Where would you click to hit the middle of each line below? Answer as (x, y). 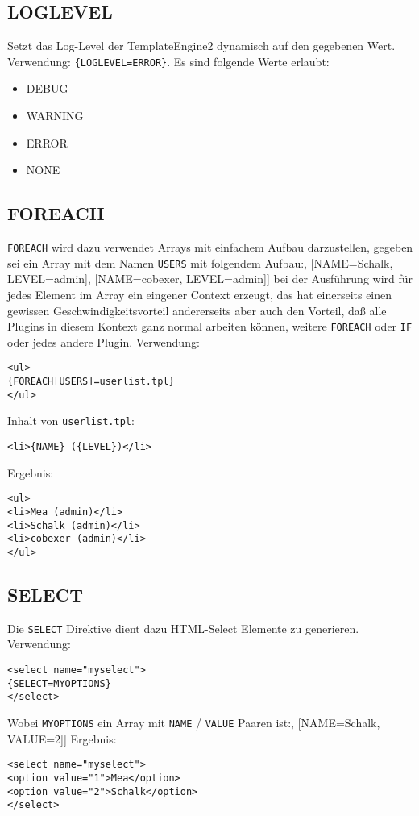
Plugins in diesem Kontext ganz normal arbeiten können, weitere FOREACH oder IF (210, 326)
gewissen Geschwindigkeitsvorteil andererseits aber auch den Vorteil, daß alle (197, 310)
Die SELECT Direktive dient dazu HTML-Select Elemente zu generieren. (183, 628)
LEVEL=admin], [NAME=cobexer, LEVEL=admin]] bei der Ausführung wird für (210, 279)
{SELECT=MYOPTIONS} (59, 683)
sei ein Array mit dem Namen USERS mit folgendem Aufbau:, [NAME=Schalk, (200, 262)
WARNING (55, 116)
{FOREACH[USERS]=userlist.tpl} (91, 382)
